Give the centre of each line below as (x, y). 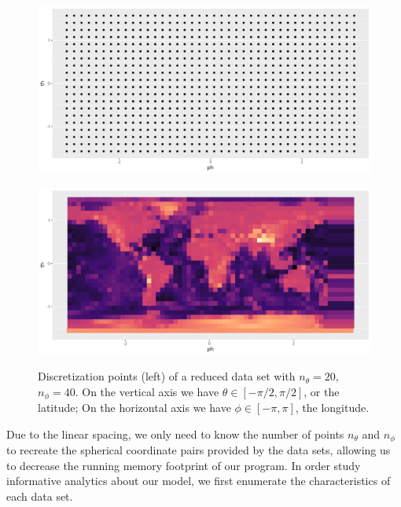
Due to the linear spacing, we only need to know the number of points (175, 434)
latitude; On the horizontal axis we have (134, 408)
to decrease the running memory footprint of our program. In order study (184, 465)
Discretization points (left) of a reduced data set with (167, 376)
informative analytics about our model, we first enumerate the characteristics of (199, 481)
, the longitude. (332, 408)
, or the (322, 391)
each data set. (40, 496)
